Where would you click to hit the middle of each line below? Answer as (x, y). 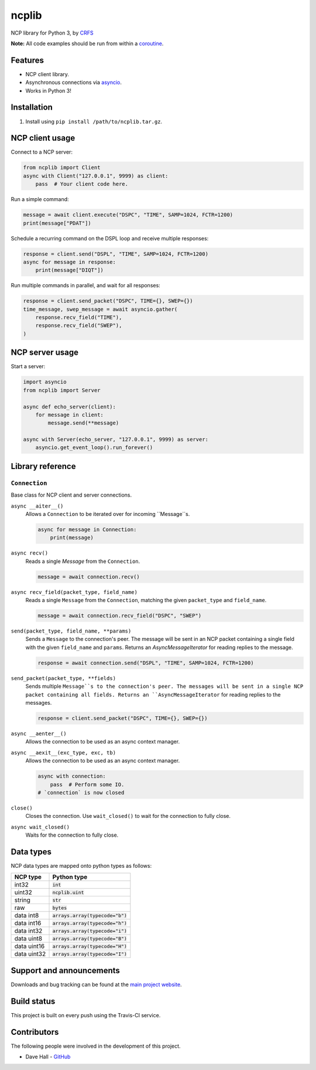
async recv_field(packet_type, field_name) (74, 592)
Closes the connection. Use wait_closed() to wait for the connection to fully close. (128, 816)
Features (27, 60)
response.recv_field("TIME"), (79, 317)
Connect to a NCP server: (42, 152)
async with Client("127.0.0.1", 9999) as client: (96, 176)
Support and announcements (65, 970)
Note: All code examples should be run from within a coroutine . (87, 43)
